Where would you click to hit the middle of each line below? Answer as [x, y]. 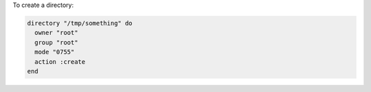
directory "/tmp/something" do [80, 23]
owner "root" [56, 33]
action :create [60, 61]
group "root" [56, 42]
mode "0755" [55, 52]
